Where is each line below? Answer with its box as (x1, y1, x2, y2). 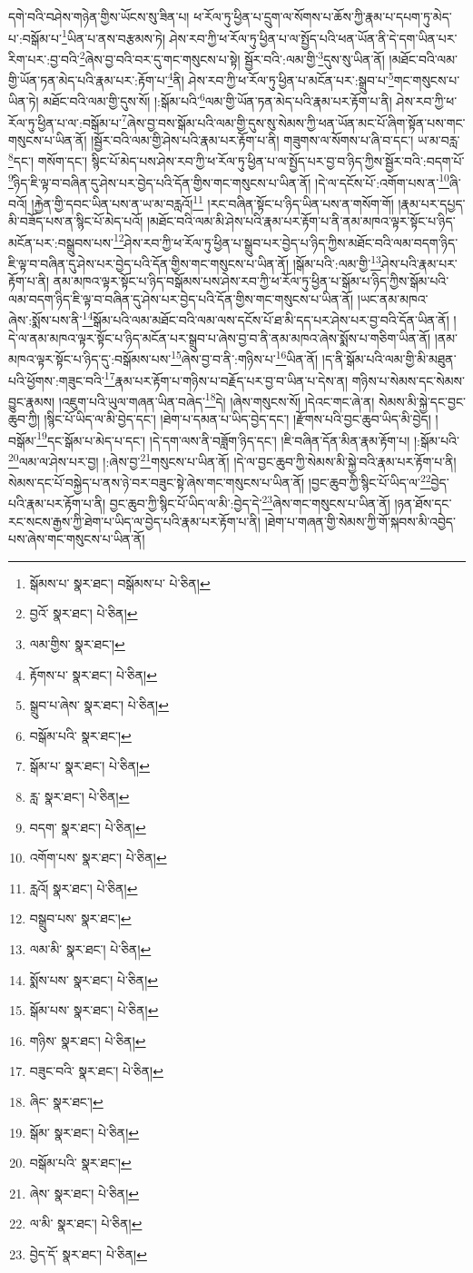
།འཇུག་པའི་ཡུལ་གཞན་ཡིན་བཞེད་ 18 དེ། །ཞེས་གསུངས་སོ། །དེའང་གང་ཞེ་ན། (58, 389, 375, 410)
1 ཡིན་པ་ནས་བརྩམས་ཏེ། (61, 25, 166, 47)
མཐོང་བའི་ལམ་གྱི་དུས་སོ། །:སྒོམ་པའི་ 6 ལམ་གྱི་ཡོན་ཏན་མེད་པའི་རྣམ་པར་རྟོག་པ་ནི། (43, 89, 392, 110)
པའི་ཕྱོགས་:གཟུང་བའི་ (8, 370, 104, 390)
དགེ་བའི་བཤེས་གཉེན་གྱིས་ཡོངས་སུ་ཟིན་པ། (8, 7, 190, 25)
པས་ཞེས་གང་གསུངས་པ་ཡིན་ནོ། (8, 529, 145, 548)
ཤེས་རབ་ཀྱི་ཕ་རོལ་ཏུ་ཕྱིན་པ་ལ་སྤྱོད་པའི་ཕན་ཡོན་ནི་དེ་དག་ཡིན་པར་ (169, 28, 458, 47)
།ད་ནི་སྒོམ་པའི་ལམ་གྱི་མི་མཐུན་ (321, 349, 457, 368)
